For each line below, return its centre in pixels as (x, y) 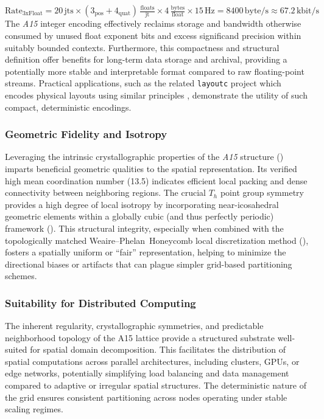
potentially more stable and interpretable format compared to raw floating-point (155, 71)
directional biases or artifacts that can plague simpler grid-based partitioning (149, 264)
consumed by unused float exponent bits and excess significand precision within (153, 35)
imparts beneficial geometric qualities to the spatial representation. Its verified (151, 168)
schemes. (21, 276)
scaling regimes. (34, 409)
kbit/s (308, 11)
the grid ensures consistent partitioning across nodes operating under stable (146, 397)
